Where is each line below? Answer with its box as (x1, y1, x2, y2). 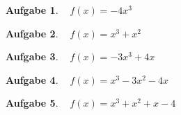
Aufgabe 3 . (6, 49, 58, 64)
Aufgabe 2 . (6, 26, 58, 40)
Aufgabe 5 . (6, 96, 58, 110)
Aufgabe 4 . (6, 72, 58, 87)
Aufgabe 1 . (6, 3, 58, 17)
